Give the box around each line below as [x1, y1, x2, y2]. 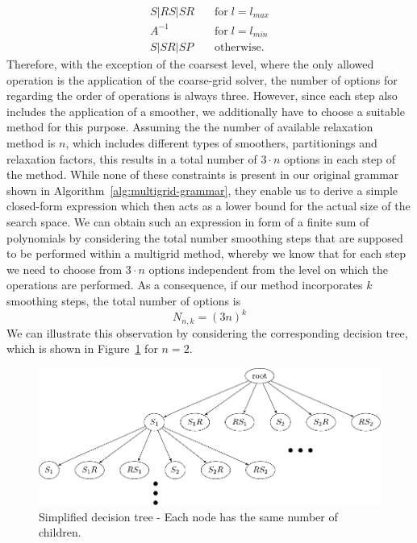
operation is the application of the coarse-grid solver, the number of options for [6, 71, 398, 88]
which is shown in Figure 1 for [6, 340, 158, 357]
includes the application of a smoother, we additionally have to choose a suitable [6, 102, 405, 119]
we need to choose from [6, 260, 123, 277]
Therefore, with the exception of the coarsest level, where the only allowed [6, 56, 374, 73]
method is [6, 135, 56, 151]
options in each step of [284, 150, 395, 167]
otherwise [215, 42, 261, 54]
